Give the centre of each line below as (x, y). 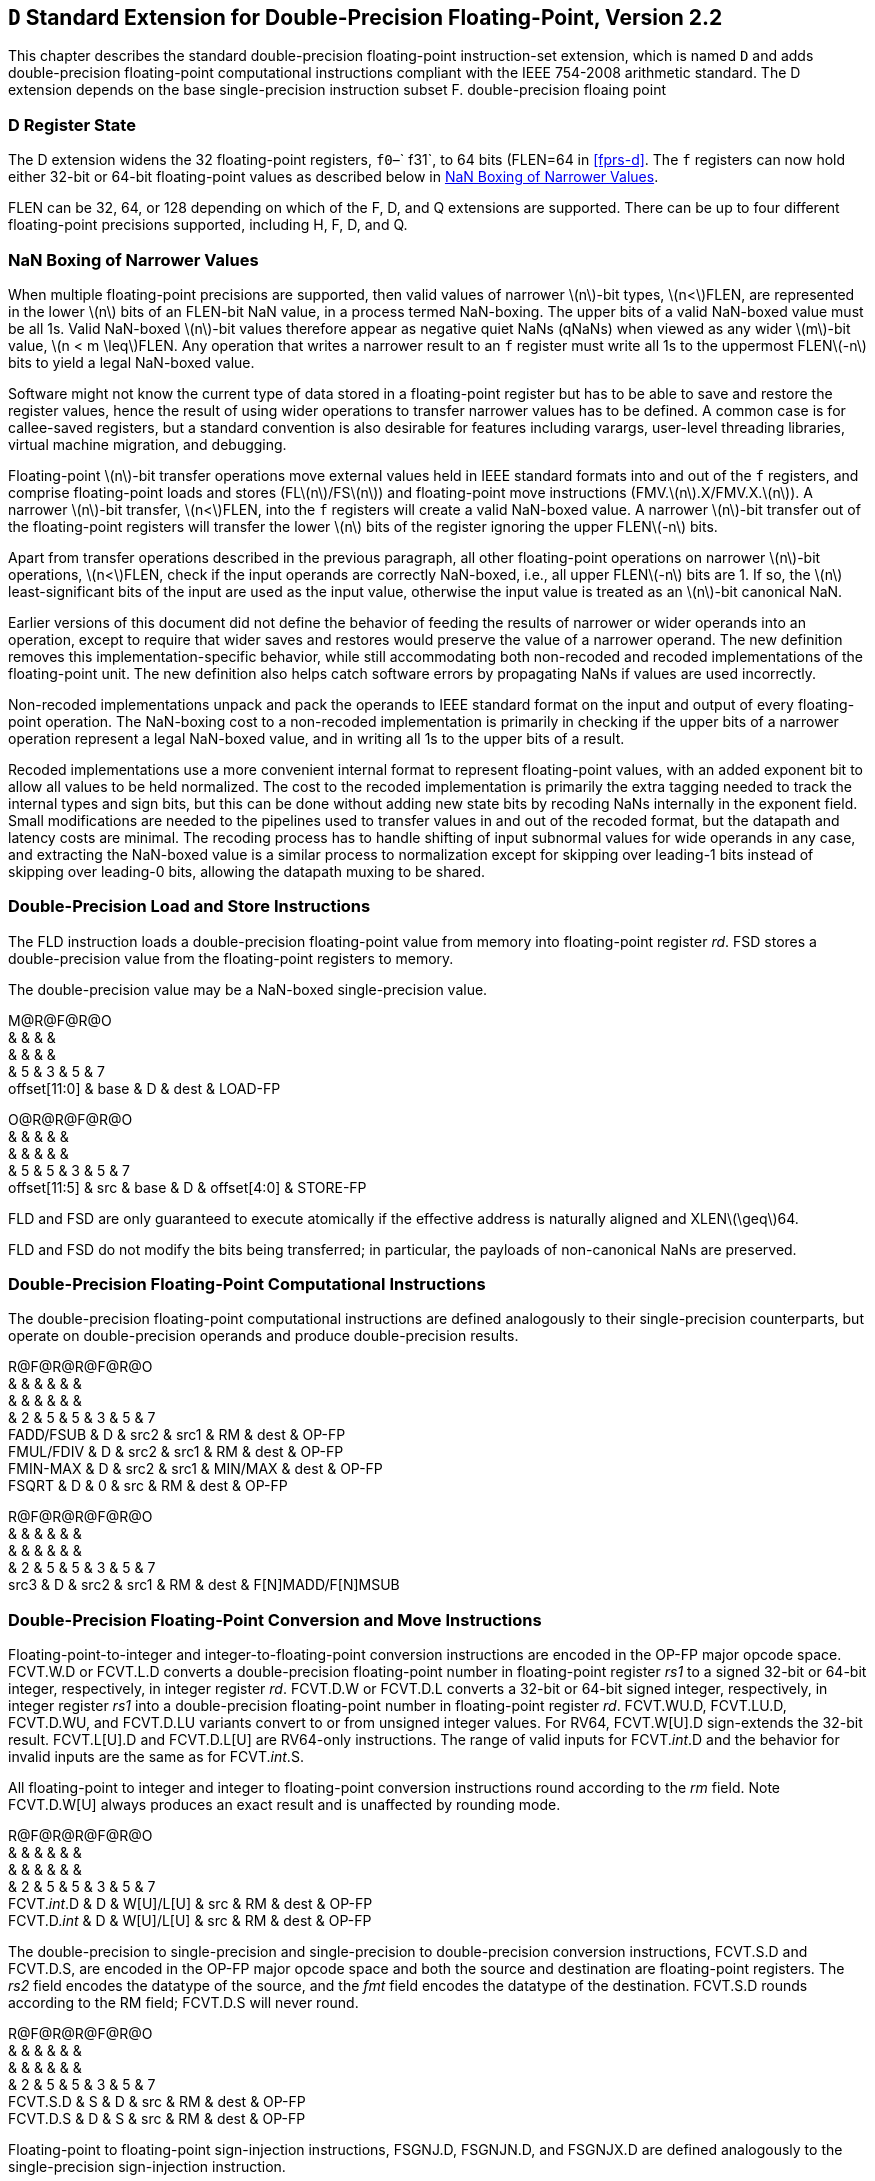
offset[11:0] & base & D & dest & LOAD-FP (144, 1088)
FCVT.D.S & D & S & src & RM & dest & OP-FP (157, 2119)
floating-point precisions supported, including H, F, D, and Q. (208, 225)
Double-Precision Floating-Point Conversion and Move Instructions (275, 1619)
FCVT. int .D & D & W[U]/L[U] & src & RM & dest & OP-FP (190, 1904)
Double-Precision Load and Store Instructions (189, 906)
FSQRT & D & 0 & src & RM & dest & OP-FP (148, 1486)
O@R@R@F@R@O (70, 1119)
